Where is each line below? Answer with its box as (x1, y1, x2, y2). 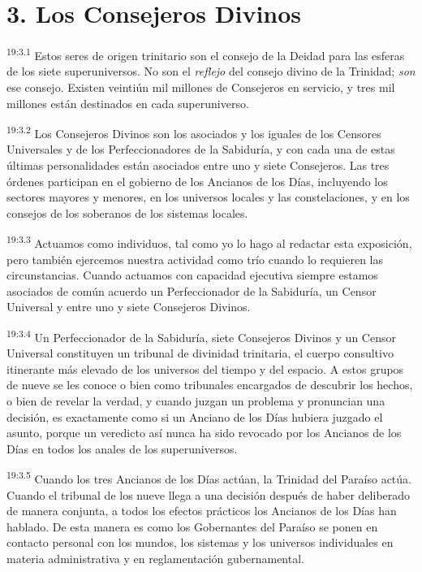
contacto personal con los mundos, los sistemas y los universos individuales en (6, 534, 394, 551)
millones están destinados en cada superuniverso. (6, 94, 249, 111)
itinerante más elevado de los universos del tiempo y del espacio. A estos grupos (6, 360, 404, 377)
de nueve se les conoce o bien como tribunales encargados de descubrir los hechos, (6, 376, 413, 393)
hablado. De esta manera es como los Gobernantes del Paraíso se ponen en (6, 518, 378, 535)
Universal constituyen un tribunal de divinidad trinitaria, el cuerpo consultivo (6, 344, 394, 362)
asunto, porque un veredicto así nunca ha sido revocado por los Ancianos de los (6, 424, 402, 441)
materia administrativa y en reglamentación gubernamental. (6, 550, 304, 567)
